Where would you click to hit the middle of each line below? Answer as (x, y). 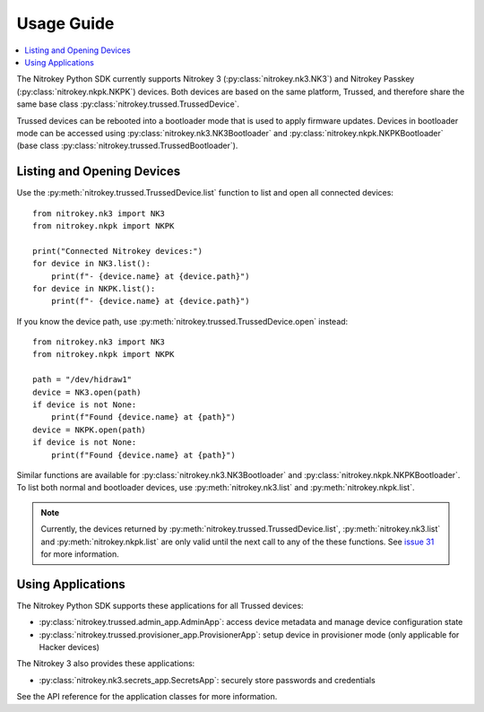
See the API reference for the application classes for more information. (147, 697)
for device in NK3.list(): (92, 264)
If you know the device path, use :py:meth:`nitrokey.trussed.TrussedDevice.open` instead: (182, 321)
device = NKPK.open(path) (90, 430)
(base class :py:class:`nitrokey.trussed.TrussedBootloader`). (127, 146)
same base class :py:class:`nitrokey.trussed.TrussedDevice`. (128, 104)
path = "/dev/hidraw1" (82, 380)
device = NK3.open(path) (87, 392)
